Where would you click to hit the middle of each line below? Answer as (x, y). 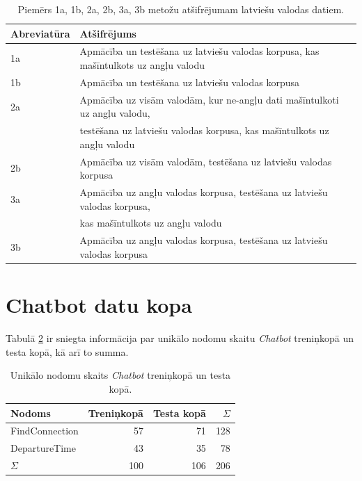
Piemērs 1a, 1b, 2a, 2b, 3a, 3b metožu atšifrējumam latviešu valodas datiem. (181, 9)
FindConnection (45, 431)
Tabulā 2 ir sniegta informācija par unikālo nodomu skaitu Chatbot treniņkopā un (180, 338)
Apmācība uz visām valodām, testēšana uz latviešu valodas (206, 161)
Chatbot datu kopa (99, 305)
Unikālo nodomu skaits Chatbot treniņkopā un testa (120, 375)
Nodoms (31, 413)
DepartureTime (43, 448)
